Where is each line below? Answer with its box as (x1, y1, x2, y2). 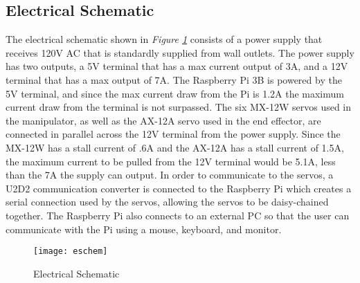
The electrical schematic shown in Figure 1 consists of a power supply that (6, 32, 323, 46)
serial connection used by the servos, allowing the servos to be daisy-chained (6, 194, 329, 209)
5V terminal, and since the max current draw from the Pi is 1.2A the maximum (6, 86, 344, 100)
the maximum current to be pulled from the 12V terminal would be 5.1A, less (6, 154, 336, 168)
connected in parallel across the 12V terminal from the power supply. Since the (6, 127, 341, 141)
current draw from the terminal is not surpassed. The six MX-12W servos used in (6, 100, 352, 114)
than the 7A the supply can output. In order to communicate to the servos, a (6, 167, 334, 182)
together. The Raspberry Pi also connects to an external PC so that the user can (6, 208, 350, 222)
